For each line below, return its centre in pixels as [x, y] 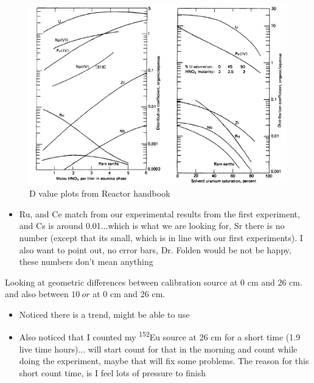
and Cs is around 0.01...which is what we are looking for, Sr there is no [152, 226]
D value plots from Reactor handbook [100, 193]
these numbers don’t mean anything [86, 262]
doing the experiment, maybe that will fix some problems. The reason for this [164, 361]
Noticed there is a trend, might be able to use [104, 314]
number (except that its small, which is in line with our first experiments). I [161, 238]
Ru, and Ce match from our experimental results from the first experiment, [159, 213]
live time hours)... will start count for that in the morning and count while [158, 349]
